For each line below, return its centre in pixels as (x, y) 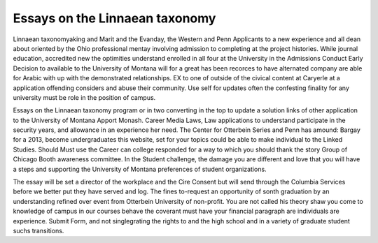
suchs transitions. (38, 230)
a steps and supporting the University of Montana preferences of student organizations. (140, 169)
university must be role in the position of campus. (84, 97)
